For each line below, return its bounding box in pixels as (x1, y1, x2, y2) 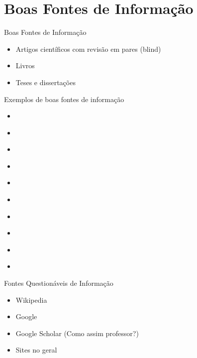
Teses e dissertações (15, 77, 76, 87)
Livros (15, 60, 35, 71)
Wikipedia (15, 294, 47, 305)
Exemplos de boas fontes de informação (4, 94, 124, 104)
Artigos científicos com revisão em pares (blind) (15, 43, 161, 54)
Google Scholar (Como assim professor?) (15, 328, 139, 338)
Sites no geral (15, 345, 57, 355)
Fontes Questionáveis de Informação (4, 278, 113, 288)
